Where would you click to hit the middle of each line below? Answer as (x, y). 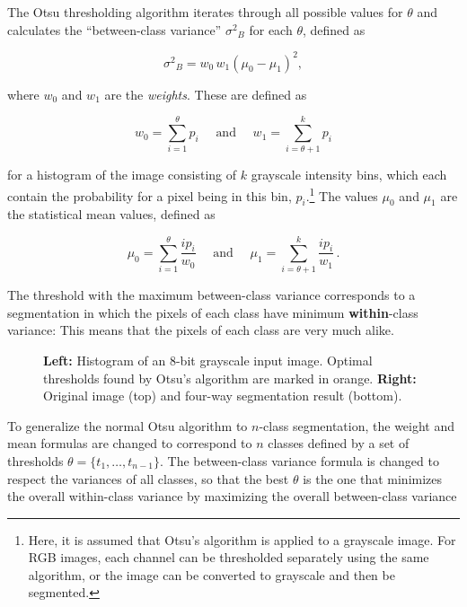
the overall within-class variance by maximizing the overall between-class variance (232, 496)
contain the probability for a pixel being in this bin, (150, 195)
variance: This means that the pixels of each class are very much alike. (201, 330)
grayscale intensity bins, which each (349, 175)
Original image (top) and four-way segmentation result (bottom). (223, 396)
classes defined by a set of (339, 443)
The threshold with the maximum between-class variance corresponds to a (211, 295)
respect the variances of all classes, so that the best (148, 478)
